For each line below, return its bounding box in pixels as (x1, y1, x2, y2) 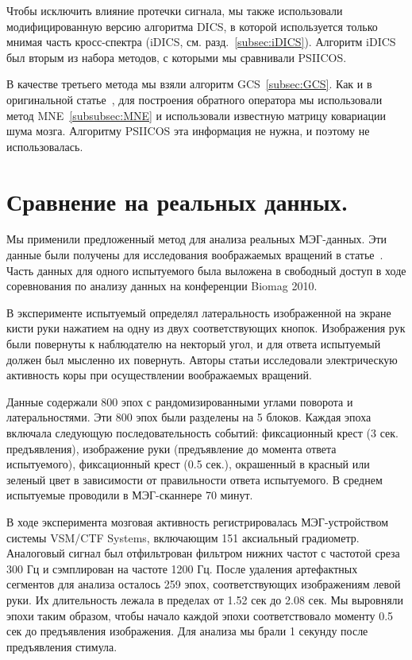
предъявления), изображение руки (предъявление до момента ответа (6, 440, 337, 456)
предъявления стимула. (6, 638, 117, 654)
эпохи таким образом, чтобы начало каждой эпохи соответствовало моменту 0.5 (6, 607, 394, 623)
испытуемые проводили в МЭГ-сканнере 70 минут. (6, 487, 253, 503)
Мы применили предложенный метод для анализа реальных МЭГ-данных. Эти (6, 231, 387, 247)
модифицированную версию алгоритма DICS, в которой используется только (6, 17, 378, 34)
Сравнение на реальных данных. (6, 184, 348, 217)
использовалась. (6, 138, 83, 154)
